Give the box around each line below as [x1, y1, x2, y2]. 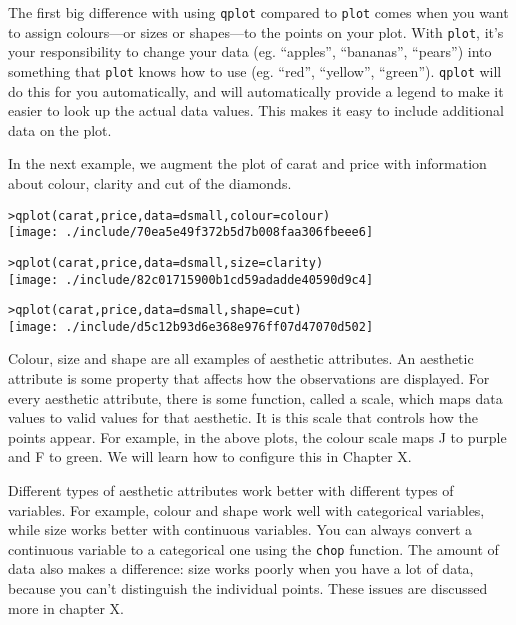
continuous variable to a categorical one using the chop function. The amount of [8, 538, 499, 559]
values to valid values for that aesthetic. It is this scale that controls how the [8, 407, 478, 428]
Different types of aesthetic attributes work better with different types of [8, 480, 454, 501]
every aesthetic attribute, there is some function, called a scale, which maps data [8, 387, 503, 408]
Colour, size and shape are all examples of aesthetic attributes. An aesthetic [8, 348, 474, 369]
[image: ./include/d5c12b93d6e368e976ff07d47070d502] [8, 319, 374, 334]
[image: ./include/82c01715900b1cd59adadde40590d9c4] [8, 272, 374, 287]
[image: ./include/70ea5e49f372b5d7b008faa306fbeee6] [8, 225, 374, 240]
